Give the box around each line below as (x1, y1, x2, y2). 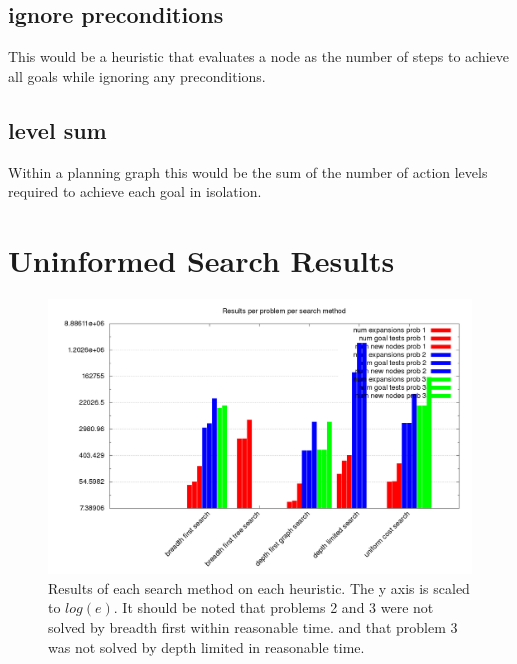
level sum (8, 114, 107, 145)
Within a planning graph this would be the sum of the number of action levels (8, 161, 488, 182)
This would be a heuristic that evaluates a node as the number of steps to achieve (8, 46, 509, 67)
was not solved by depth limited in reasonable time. (48, 636, 365, 657)
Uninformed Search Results (8, 239, 395, 280)
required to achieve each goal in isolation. (8, 181, 262, 202)
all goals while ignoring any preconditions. (8, 65, 266, 86)
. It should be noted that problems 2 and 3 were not (113, 597, 434, 618)
